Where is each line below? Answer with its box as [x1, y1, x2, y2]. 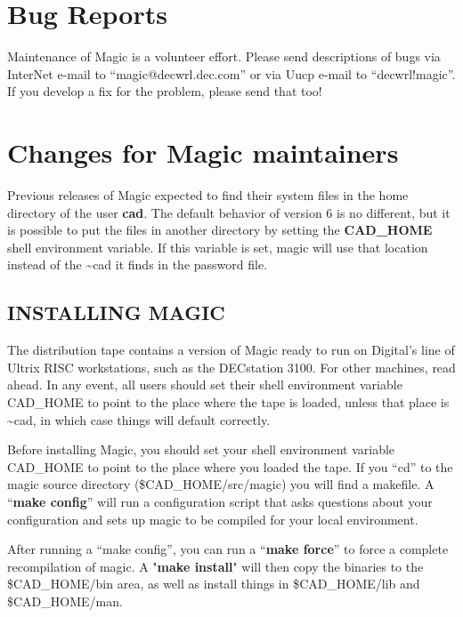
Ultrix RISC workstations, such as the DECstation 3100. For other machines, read [7, 357, 456, 376]
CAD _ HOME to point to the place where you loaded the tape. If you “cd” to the [7, 457, 453, 476]
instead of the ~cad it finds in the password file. [7, 255, 268, 274]
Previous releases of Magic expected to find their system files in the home [7, 186, 409, 204]
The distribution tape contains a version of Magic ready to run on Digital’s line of [7, 341, 455, 359]
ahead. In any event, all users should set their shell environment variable [7, 375, 402, 394]
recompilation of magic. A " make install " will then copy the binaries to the [7, 557, 424, 575]
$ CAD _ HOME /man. [7, 591, 123, 610]
